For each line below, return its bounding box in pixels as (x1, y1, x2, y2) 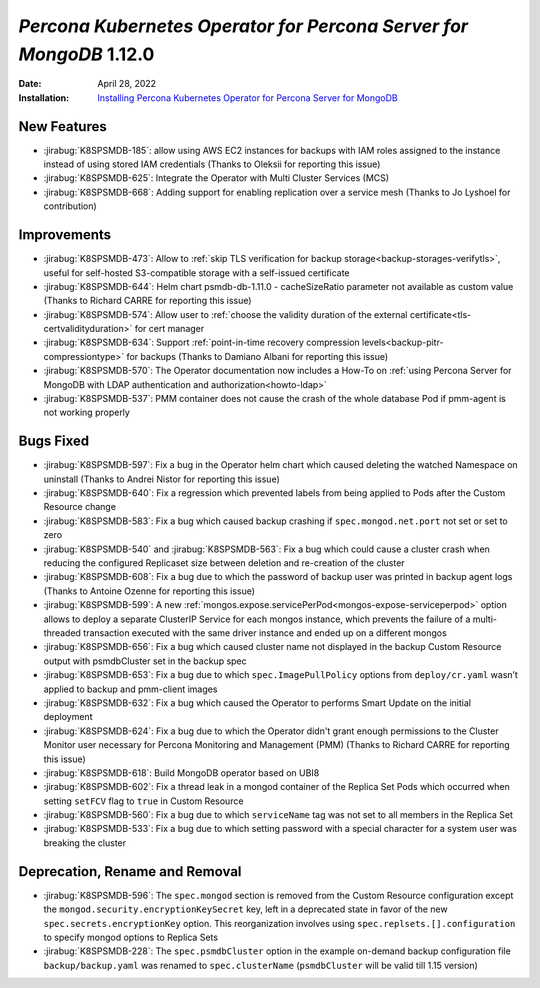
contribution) (43, 200, 97, 212)
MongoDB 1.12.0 (18, 43, 155, 65)
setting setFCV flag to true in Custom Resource (43, 795, 244, 807)
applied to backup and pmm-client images (43, 683, 218, 695)
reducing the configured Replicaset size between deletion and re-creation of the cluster (43, 557, 405, 569)
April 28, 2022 (97, 78, 157, 90)
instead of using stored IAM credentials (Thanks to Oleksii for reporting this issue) (43, 158, 381, 170)
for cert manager (134, 323, 205, 335)
